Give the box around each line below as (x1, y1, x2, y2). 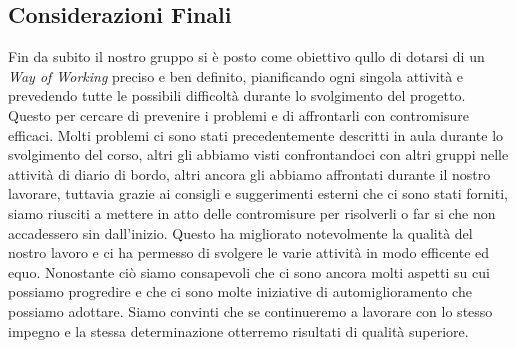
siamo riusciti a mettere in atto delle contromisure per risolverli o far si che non (8, 202, 496, 223)
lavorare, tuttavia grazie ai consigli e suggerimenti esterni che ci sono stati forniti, (8, 183, 508, 204)
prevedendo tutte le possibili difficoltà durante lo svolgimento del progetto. (8, 85, 466, 106)
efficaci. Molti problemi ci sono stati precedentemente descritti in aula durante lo (8, 124, 504, 145)
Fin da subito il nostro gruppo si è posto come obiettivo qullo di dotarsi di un (8, 46, 485, 67)
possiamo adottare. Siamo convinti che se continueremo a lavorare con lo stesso (8, 300, 493, 321)
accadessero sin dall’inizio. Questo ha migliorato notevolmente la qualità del (8, 222, 473, 243)
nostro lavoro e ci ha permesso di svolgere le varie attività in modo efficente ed (8, 242, 490, 263)
